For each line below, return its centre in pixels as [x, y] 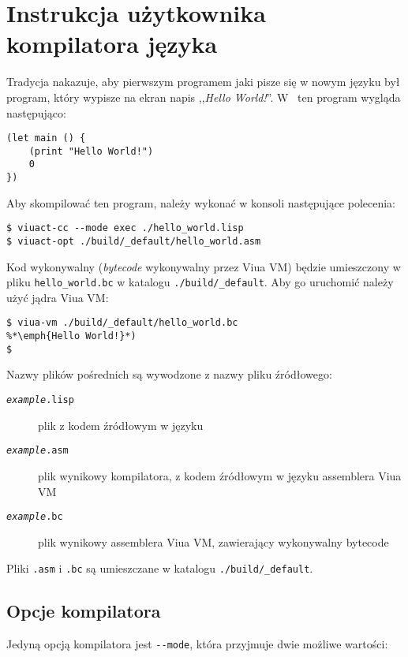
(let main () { [46, 138]
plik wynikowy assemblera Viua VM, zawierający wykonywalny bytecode [213, 541]
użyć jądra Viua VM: [58, 297]
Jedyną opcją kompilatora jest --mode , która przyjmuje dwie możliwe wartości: [197, 644]
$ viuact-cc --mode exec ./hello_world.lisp [125, 228]
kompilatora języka [112, 44]
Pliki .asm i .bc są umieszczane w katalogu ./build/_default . [160, 568]
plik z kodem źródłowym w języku [121, 425]
